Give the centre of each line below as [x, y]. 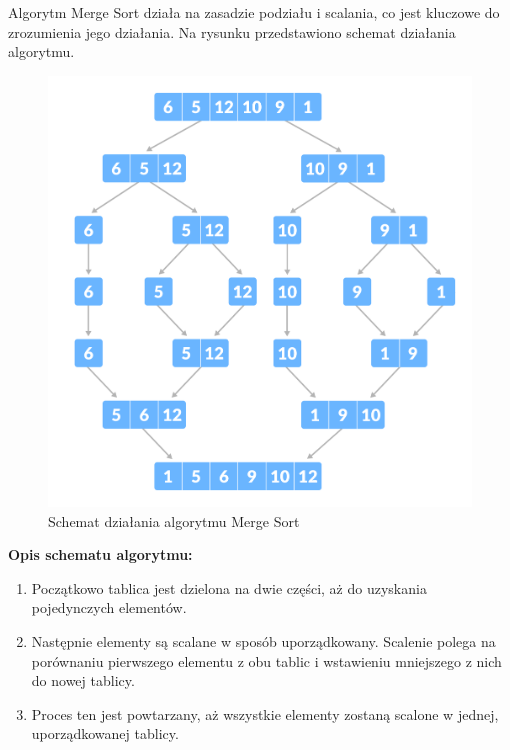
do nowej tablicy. [83, 680]
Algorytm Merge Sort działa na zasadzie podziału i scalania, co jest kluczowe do [254, 12]
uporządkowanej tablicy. [105, 733]
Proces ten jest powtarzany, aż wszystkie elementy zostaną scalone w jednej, [265, 713]
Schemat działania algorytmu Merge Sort [174, 520]
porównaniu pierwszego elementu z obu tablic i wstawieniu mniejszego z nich [266, 660]
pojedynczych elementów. [109, 607]
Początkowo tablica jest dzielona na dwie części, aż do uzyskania [229, 587]
